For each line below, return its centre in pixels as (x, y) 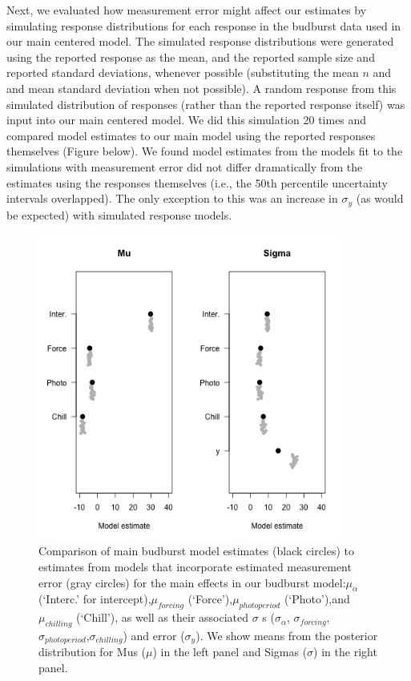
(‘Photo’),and (317, 599)
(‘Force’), (210, 599)
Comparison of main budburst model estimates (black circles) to (197, 551)
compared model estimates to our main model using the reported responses (191, 135)
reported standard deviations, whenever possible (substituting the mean (183, 73)
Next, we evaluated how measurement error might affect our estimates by (187, 10)
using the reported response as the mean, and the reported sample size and (191, 56)
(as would (380, 198)
